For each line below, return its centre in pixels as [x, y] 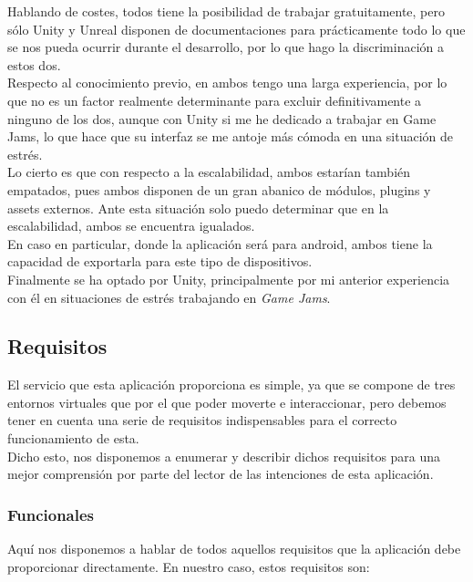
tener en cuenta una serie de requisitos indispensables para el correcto [202, 420]
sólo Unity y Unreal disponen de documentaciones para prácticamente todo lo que [236, 29]
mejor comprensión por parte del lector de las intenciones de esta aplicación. [221, 474]
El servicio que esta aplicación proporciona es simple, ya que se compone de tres [231, 385]
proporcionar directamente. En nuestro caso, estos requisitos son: [189, 566]
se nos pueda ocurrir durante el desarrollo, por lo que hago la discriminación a [226, 47]
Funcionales [51, 514]
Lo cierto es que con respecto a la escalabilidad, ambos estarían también [209, 172]
